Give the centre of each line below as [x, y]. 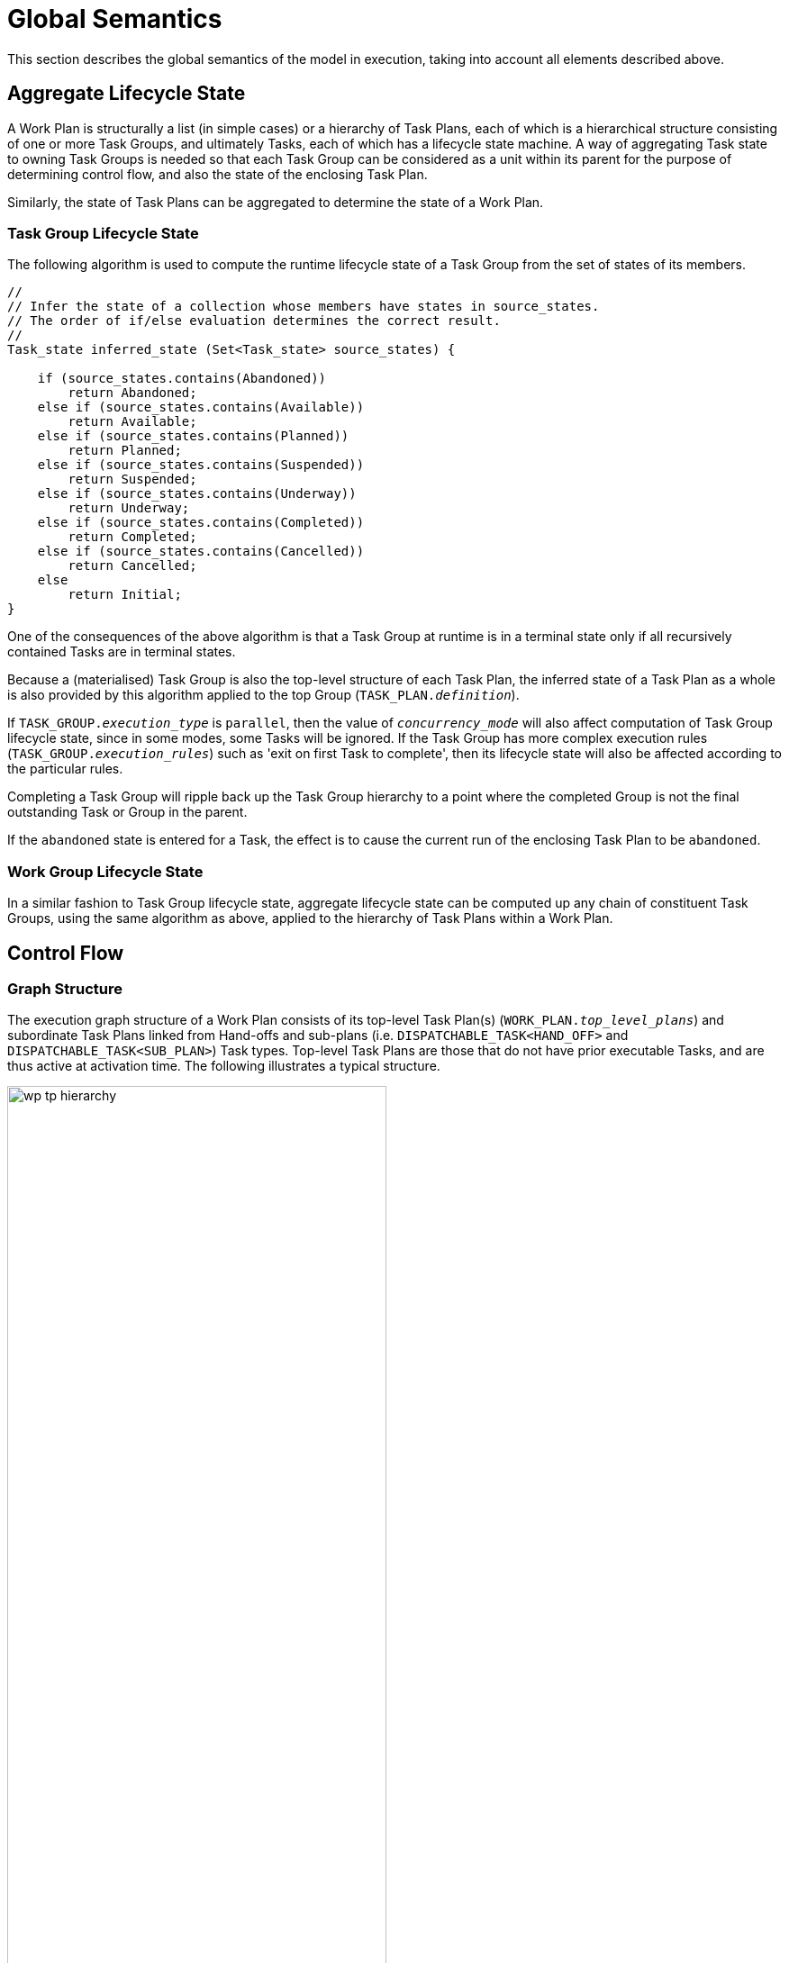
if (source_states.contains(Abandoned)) [182, 379]
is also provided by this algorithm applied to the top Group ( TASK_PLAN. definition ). [263, 695]
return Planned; [125, 451]
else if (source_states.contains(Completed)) [201, 523]
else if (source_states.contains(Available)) [201, 407]
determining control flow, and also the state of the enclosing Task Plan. [218, 174]
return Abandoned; [132, 393]
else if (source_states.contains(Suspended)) [201, 465]
